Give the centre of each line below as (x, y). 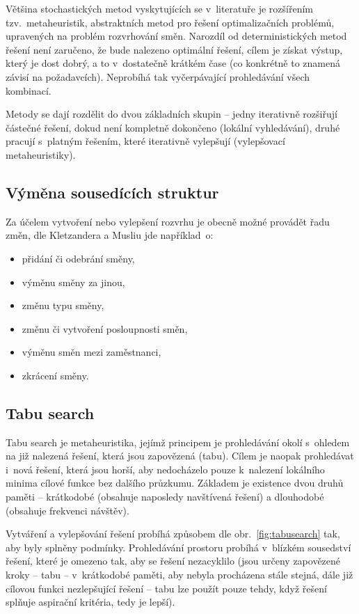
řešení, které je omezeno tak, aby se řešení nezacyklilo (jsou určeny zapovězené (173, 561)
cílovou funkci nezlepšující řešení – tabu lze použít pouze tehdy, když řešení (166, 588)
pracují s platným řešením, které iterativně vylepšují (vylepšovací (145, 141)
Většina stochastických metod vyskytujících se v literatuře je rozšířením (159, 8)
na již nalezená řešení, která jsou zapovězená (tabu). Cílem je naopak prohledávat (180, 456)
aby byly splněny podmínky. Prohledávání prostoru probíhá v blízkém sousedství (178, 547)
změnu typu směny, (63, 305)
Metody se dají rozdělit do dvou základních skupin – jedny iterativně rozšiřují (171, 114)
